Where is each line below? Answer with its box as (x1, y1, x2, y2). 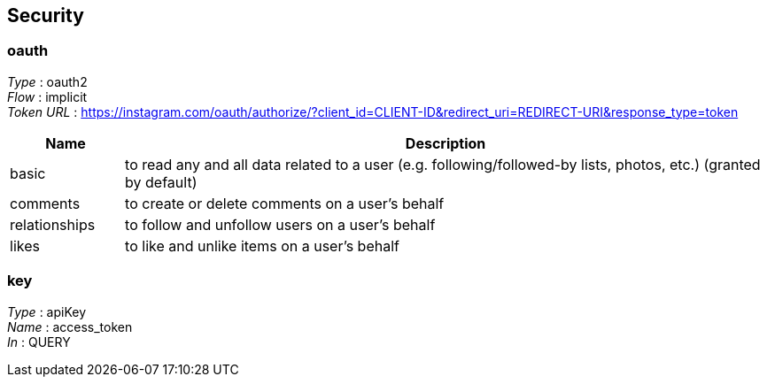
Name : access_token (7, 319, 133, 334)
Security (7, 4, 84, 27)
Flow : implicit (7, 88, 88, 104)
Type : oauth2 (7, 73, 88, 89)
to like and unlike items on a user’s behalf (125, 236, 399, 255)
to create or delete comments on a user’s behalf (125, 194, 445, 212)
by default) (125, 173, 198, 191)
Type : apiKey (7, 303, 87, 319)
